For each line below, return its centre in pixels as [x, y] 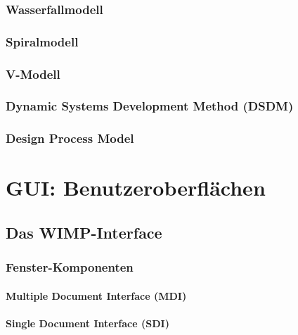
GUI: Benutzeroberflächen [136, 188]
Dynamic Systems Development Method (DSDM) [150, 106]
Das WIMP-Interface [84, 232]
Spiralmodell [42, 41]
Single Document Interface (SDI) [88, 323]
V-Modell [33, 74]
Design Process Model [70, 138]
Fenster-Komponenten [70, 267]
